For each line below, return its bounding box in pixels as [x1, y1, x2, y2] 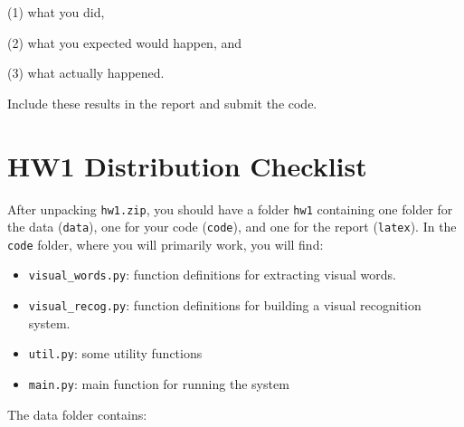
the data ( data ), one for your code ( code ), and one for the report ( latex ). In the [7, 217, 457, 236]
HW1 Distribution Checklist [7, 147, 367, 184]
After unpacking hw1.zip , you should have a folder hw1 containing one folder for [7, 199, 453, 218]
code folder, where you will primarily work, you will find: [7, 234, 324, 253]
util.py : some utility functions [28, 344, 203, 363]
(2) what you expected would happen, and [7, 33, 242, 52]
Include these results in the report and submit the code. [7, 93, 317, 112]
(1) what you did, [7, 3, 105, 21]
